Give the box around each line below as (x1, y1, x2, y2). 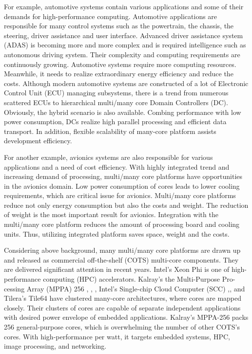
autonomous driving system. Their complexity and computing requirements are (4, 49, 240, 59)
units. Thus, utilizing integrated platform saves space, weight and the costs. (4, 228, 230, 239)
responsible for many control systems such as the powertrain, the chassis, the (4, 21, 234, 31)
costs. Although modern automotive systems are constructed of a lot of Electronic (4, 78, 249, 88)
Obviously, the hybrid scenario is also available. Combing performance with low (4, 107, 241, 117)
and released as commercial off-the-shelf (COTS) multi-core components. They (4, 254, 239, 265)
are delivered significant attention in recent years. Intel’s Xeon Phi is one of (4, 264, 230, 274)
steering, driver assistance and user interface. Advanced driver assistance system (4, 30, 243, 40)
